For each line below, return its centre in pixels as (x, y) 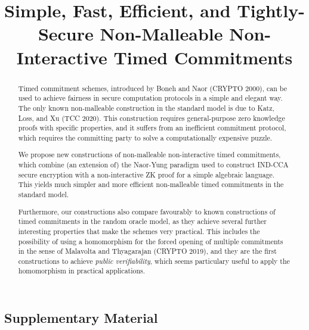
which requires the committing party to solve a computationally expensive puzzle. (145, 137)
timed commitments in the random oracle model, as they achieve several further (142, 221)
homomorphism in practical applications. (82, 271)
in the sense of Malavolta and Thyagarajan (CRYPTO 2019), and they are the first (147, 251)
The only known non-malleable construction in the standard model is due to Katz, (146, 108)
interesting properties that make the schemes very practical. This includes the (139, 231)
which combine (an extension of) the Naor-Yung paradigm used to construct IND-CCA (153, 165)
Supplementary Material (81, 318)
